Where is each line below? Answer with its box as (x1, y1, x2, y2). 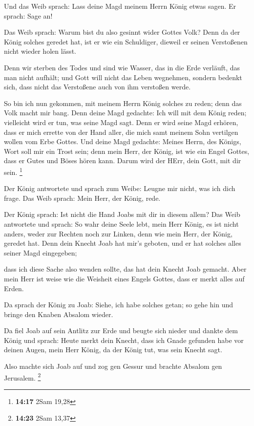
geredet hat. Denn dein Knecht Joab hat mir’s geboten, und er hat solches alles (4, 238, 241, 248)
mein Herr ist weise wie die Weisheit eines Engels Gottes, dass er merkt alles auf (4, 273, 245, 283)
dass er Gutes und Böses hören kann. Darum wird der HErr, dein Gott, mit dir (4, 155, 241, 166)
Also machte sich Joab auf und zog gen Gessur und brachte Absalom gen (4, 361, 222, 371)
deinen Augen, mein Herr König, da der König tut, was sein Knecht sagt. (4, 344, 222, 355)
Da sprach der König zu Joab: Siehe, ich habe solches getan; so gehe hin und (4, 299, 233, 310)
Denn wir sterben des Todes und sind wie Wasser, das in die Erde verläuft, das (4, 62, 240, 72)
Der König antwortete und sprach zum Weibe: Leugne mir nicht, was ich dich (4, 183, 235, 193)
